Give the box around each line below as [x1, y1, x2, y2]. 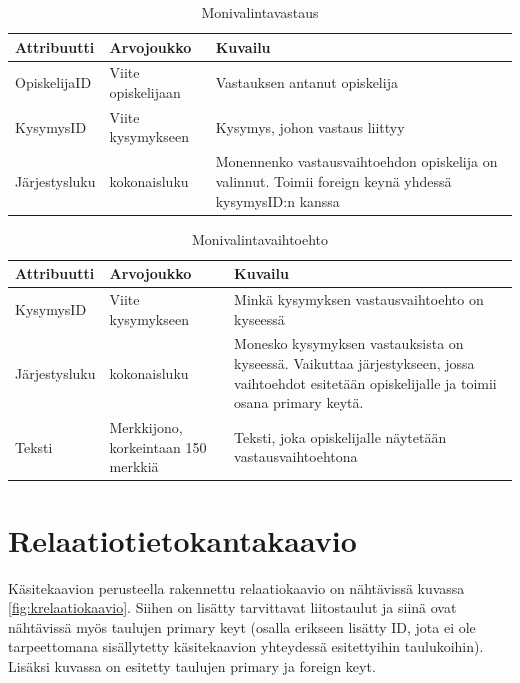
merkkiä [109, 456, 159, 477]
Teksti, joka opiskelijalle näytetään [234, 426, 447, 447]
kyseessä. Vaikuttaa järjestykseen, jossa [234, 353, 475, 374]
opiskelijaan [109, 82, 181, 103]
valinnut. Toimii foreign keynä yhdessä [215, 170, 452, 191]
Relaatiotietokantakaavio [8, 519, 357, 560]
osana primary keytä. [234, 392, 364, 413]
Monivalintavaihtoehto [191, 228, 329, 249]
